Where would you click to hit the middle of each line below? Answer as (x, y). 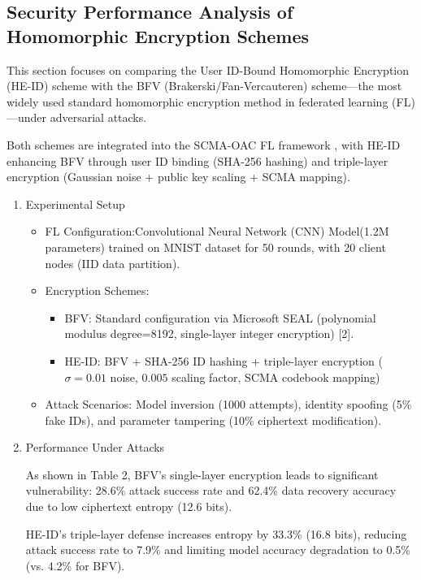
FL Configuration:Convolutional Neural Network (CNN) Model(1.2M (217, 231)
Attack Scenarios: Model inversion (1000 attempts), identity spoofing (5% (228, 404)
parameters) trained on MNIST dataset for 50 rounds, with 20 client (215, 247)
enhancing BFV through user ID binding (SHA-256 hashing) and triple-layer (197, 160)
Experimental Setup (75, 203)
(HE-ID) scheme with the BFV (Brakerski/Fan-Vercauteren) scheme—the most (204, 86)
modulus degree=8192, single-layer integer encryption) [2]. (209, 333)
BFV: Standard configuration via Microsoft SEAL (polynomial (220, 317)
